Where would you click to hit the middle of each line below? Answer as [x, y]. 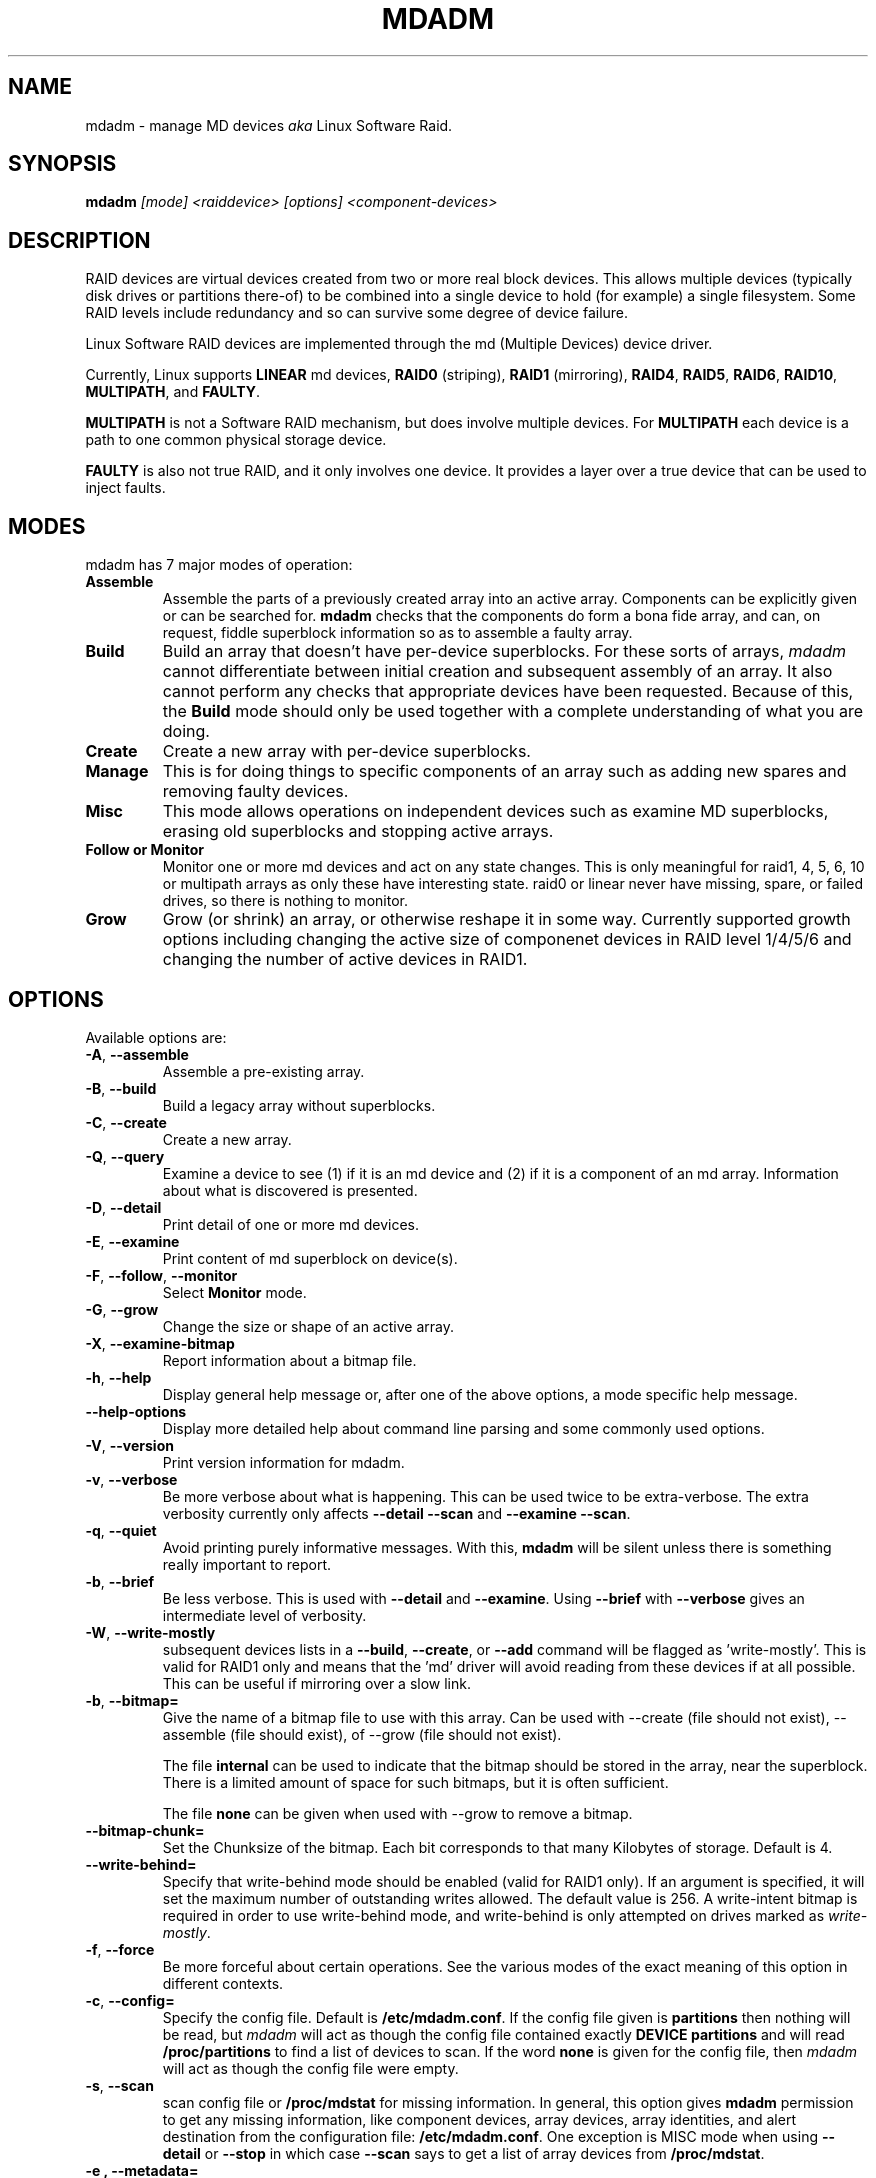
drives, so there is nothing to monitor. [285, 901]
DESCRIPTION [79, 240]
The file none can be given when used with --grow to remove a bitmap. [397, 1813]
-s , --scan [119, 2085]
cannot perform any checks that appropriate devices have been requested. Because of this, [508, 691]
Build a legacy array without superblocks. [299, 1105]
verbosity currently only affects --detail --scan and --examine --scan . [396, 1513]
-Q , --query [125, 1156]
